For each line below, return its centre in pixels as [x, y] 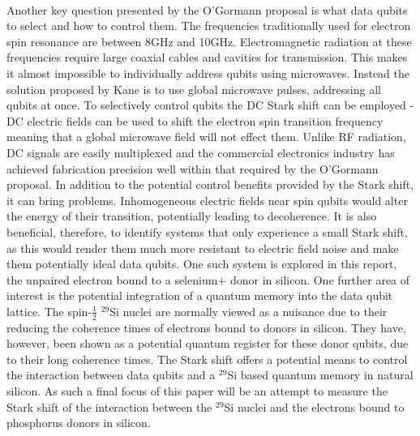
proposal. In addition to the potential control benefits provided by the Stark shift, [210, 184]
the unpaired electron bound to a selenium [112, 279]
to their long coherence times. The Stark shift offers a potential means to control [207, 359]
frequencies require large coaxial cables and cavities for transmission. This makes [207, 57]
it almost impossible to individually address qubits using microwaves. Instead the [208, 73]
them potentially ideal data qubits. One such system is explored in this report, [202, 264]
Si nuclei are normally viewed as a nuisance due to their [249, 311]
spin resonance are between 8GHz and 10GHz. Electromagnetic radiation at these [209, 41]
